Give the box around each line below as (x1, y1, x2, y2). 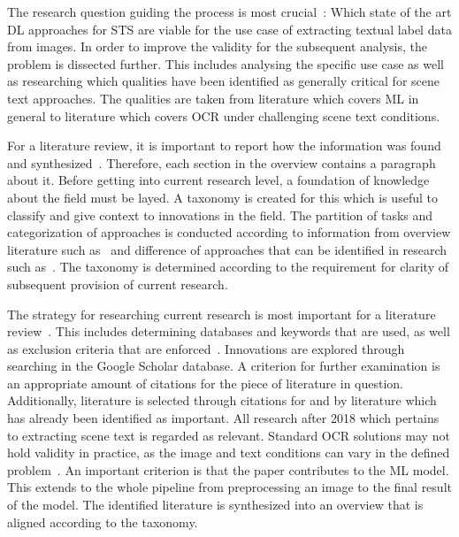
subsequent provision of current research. (7, 274, 228, 293)
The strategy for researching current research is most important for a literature (7, 304, 436, 323)
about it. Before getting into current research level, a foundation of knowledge (7, 171, 430, 189)
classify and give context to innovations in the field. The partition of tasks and (7, 205, 433, 224)
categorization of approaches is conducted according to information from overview (7, 223, 451, 242)
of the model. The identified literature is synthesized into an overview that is (7, 495, 424, 514)
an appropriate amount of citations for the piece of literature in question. (7, 373, 403, 392)
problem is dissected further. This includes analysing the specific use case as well (7, 54, 444, 73)
